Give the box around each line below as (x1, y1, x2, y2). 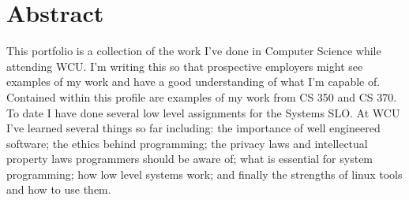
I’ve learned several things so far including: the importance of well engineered (6, 120, 381, 136)
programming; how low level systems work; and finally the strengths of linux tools (6, 165, 403, 182)
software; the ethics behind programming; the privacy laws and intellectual (6, 135, 368, 151)
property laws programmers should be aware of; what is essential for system (6, 150, 373, 167)
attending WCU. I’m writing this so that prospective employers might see (6, 57, 363, 74)
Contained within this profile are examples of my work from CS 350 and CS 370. (6, 88, 397, 105)
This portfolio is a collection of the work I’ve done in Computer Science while (6, 43, 381, 59)
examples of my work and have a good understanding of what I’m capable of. (6, 73, 381, 90)
